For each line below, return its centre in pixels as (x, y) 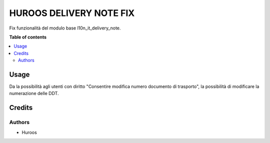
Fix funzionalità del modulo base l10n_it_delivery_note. (65, 28)
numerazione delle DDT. (34, 93)
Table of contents (28, 37)
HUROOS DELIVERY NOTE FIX (72, 13)
